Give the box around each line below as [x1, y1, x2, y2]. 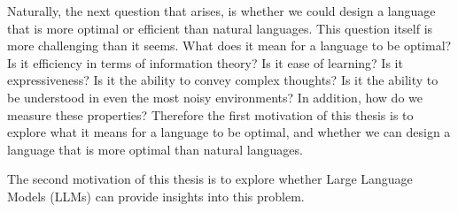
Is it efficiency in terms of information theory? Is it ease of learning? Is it [7, 53, 403, 72]
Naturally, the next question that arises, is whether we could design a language [7, 2, 436, 19]
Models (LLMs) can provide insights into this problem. [7, 186, 305, 205]
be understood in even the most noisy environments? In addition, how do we [7, 87, 423, 106]
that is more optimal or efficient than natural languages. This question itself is [7, 19, 433, 37]
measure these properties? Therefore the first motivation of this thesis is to [7, 105, 414, 124]
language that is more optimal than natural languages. [7, 140, 303, 158]
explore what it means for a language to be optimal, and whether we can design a [7, 123, 451, 141]
